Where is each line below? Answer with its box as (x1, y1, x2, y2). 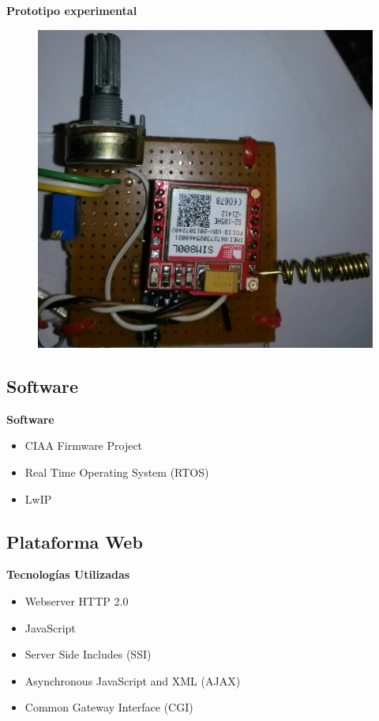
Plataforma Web (6, 529, 143, 553)
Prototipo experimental (6, 2, 137, 18)
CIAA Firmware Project (24, 437, 143, 454)
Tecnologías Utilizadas (6, 566, 130, 583)
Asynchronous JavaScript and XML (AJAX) (24, 672, 241, 689)
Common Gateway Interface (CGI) (24, 699, 193, 715)
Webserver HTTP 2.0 (24, 593, 129, 610)
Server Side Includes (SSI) (24, 646, 152, 662)
